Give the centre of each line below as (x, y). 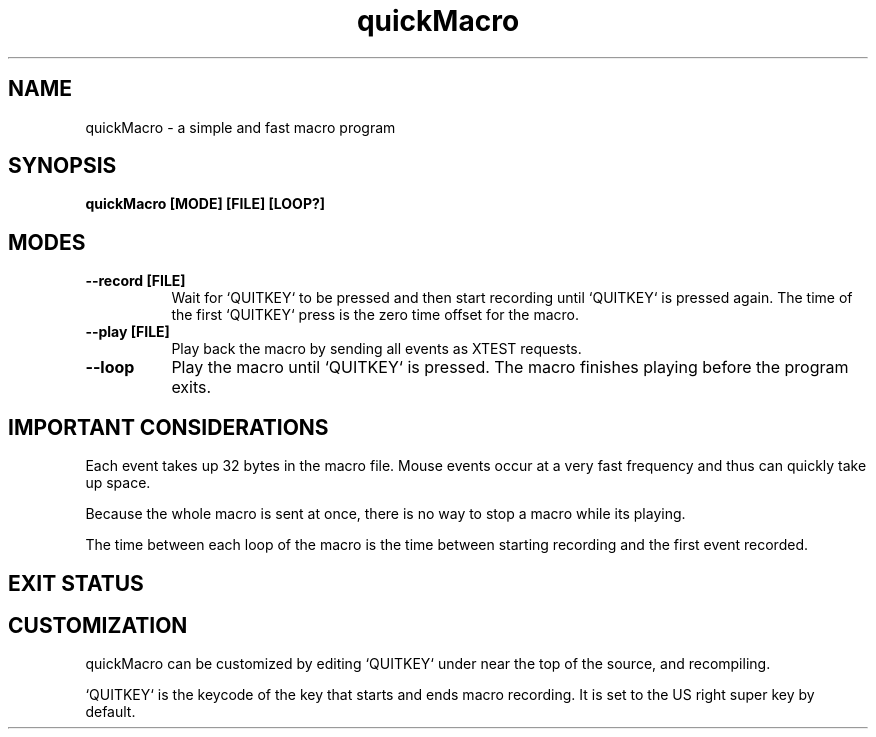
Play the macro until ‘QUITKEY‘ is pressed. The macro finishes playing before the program (510, 367)
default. (110, 712)
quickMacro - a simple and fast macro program (240, 127)
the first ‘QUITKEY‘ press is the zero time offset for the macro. (375, 315)
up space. (118, 483)
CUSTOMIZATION (98, 625)
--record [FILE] (135, 281)
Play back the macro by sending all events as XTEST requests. (376, 349)
